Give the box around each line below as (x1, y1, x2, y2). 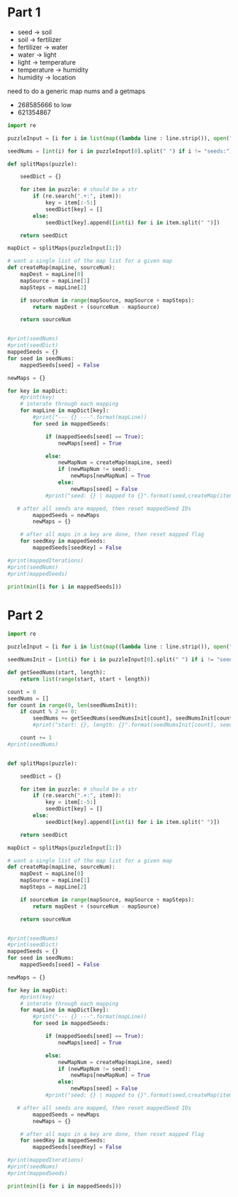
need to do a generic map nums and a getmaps (7, 87, 146, 95)
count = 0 (7, 688, 37, 695)
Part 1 (7, 4, 41, 21)
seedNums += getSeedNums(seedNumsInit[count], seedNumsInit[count (33, 715, 233, 722)
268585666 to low (17, 100, 72, 109)
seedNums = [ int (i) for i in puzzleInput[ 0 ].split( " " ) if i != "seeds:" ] (7, 147, 233, 155)
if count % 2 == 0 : (20, 708, 78, 715)
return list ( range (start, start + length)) (20, 676, 151, 683)
